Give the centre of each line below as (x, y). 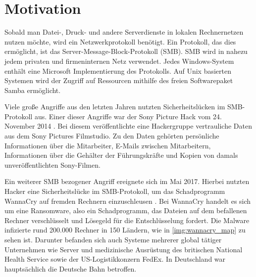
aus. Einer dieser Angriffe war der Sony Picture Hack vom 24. (128, 116)
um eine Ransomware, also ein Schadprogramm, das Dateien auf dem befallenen (126, 210)
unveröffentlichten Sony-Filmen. (52, 164)
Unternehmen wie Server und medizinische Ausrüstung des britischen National (124, 249)
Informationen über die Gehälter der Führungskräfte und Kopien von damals (121, 155)
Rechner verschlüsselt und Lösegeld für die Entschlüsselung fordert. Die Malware (127, 220)
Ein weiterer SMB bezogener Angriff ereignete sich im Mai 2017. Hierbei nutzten (127, 181)
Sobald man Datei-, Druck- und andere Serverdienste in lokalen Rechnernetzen (124, 32)
